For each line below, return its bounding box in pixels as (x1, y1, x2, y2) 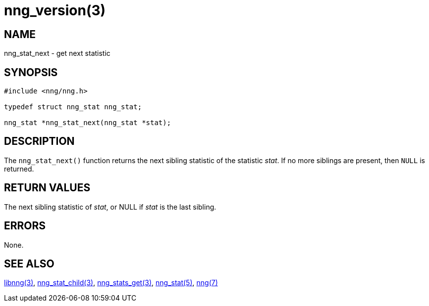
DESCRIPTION (4, 135, 75, 148)
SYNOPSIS (4, 66, 58, 79)
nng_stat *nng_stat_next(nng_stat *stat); (4, 119, 171, 127)
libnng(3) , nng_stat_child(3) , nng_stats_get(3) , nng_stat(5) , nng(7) (4, 278, 218, 287)
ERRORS (4, 219, 46, 232)
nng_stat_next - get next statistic (4, 49, 110, 58)
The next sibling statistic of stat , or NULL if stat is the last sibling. (4, 202, 216, 211)
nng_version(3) (4, 2, 106, 19)
